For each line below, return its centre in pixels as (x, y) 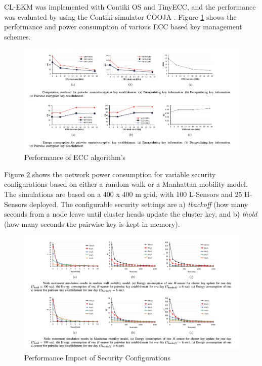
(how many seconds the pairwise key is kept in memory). (92, 223)
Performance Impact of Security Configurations (98, 357)
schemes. (17, 36)
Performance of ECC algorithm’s (75, 157)
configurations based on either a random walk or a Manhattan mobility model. (126, 184)
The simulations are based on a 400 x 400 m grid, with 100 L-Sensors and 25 (123, 194)
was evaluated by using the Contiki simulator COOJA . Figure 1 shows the (120, 16)
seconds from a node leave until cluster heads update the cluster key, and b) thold (131, 214)
